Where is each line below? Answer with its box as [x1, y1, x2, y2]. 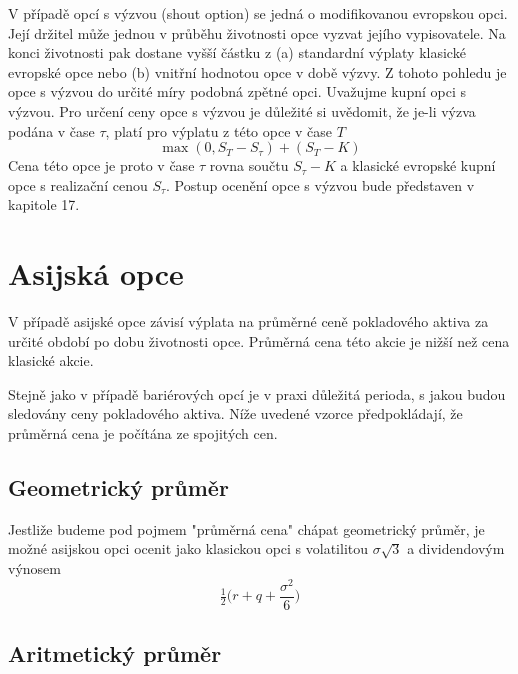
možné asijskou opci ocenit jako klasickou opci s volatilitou [8, 538, 369, 559]
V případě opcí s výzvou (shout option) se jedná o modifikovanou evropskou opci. [8, 3, 508, 23]
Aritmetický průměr [8, 638, 222, 669]
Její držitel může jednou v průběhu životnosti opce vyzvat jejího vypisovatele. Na [8, 22, 506, 43]
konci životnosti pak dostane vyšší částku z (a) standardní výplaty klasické [8, 42, 466, 63]
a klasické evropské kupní [340, 155, 496, 176]
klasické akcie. [8, 350, 94, 371]
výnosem [8, 558, 61, 579]
